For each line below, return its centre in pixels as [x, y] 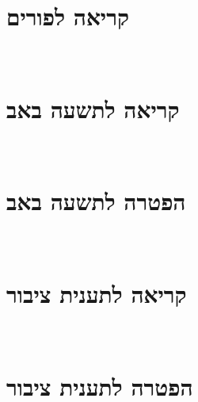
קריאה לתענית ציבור [97, 293]
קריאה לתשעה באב [93, 108]
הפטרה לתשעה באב [96, 201]
